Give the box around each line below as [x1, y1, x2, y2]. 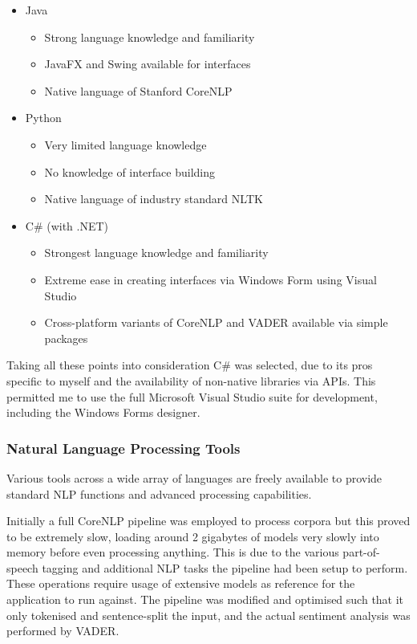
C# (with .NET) [25, 217, 109, 234]
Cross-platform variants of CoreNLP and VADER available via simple [44, 314, 388, 331]
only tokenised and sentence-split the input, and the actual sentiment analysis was [6, 606, 411, 623]
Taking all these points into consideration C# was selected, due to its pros [6, 357, 373, 373]
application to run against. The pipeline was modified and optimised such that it [6, 591, 404, 608]
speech [6, 559, 38, 576]
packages [44, 329, 88, 346]
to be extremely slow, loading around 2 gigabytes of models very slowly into [6, 528, 379, 544]
